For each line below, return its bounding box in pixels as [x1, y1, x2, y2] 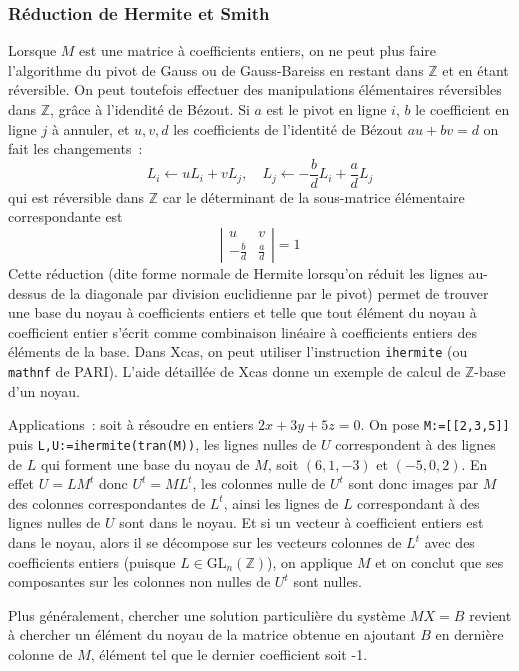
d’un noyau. [8, 380, 80, 401]
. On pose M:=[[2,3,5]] [360, 414, 510, 435]
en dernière [435, 624, 504, 645]
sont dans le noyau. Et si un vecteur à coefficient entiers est [119, 512, 484, 533]
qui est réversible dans [8, 186, 145, 207]
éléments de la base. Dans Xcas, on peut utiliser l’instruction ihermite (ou [8, 341, 468, 362]
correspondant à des [357, 492, 480, 513]
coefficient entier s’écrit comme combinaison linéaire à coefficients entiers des [8, 321, 478, 342]
